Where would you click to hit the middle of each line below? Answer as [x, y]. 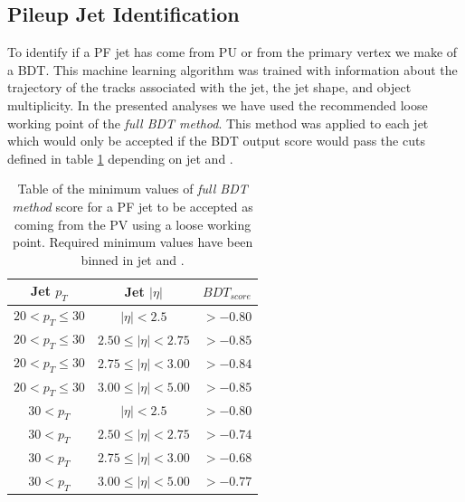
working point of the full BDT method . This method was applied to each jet [218, 123]
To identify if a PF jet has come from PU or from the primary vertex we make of [232, 52]
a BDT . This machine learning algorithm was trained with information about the [232, 69]
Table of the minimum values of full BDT [133, 189]
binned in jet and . [133, 259]
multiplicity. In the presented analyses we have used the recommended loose [218, 104]
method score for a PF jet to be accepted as [133, 206]
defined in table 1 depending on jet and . [120, 158]
